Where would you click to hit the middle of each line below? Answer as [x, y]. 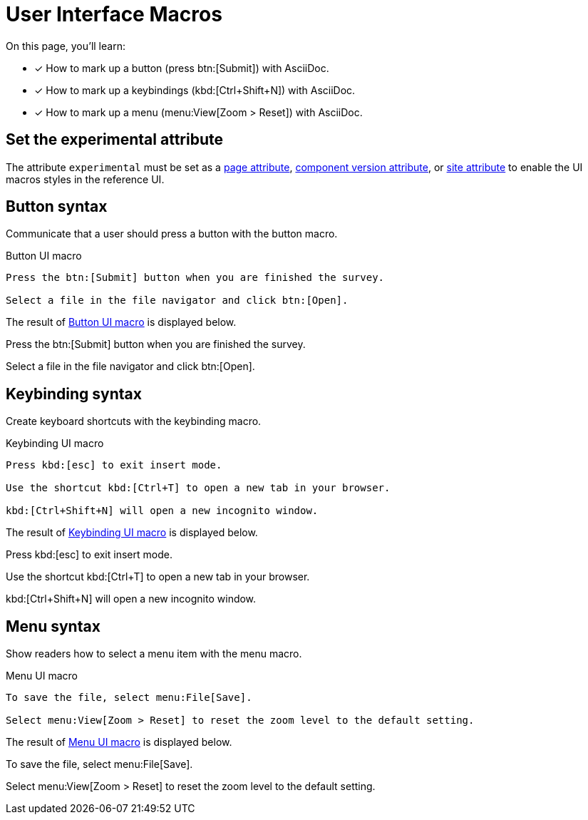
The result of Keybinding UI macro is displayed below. [132, 533]
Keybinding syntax [74, 394]
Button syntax [57, 207]
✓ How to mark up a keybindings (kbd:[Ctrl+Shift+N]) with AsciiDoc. [195, 90]
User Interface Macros [114, 14]
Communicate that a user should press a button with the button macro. [172, 234]
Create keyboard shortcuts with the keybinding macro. [134, 421]
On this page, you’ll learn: [66, 46]
